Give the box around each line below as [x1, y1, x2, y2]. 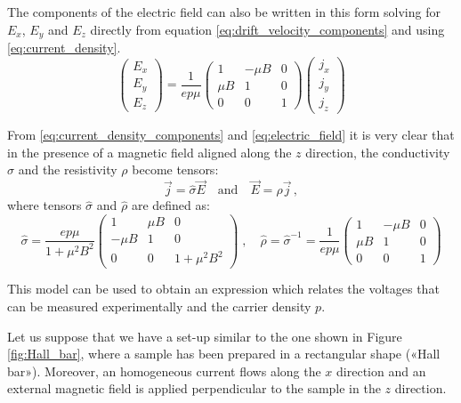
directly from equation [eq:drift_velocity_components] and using [90, 20, 445, 38]
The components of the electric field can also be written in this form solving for [7, 3, 441, 20]
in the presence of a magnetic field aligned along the [7, 142, 292, 161]
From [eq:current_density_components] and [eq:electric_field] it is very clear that [7, 125, 455, 144]
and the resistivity [18, 160, 117, 179]
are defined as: [131, 196, 210, 214]
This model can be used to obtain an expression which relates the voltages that [7, 279, 440, 298]
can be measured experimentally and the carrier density [7, 297, 311, 316]
